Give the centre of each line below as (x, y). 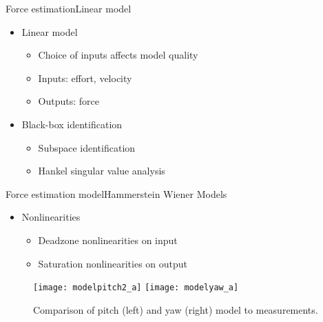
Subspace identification (87, 147)
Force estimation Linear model (69, 8)
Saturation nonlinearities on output (113, 263)
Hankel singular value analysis (102, 171)
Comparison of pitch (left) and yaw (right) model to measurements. (176, 309)
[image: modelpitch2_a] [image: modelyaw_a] (136, 288)
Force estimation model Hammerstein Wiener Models (116, 193)
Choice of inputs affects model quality (118, 55)
